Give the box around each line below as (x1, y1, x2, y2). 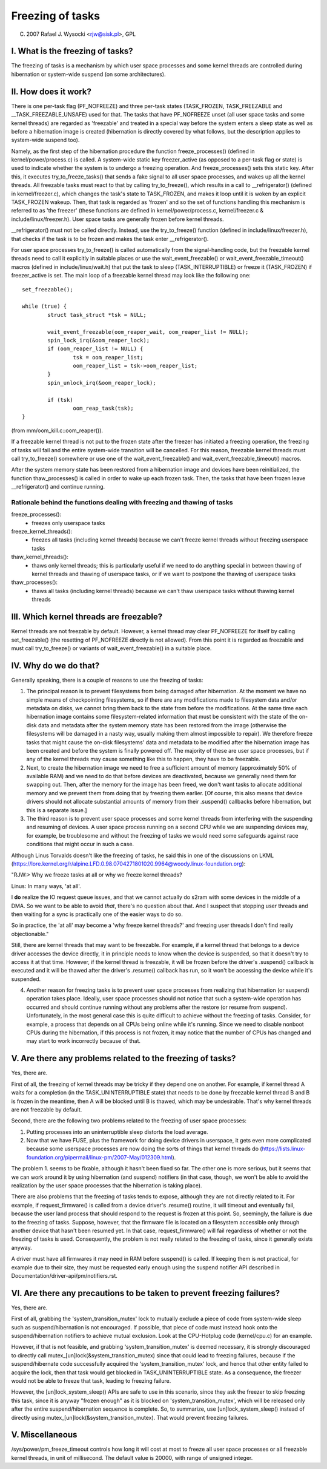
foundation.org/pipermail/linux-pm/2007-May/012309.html (26, 1153, 173, 1161)
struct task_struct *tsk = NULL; (47, 311, 147, 318)
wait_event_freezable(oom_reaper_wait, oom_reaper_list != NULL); (47, 328, 249, 335)
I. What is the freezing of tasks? (11, 46, 133, 56)
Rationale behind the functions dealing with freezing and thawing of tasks (11, 498, 233, 506)
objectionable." (11, 930, 49, 937)
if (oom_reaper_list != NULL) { (47, 345, 144, 352)
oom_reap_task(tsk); (73, 405, 134, 412)
